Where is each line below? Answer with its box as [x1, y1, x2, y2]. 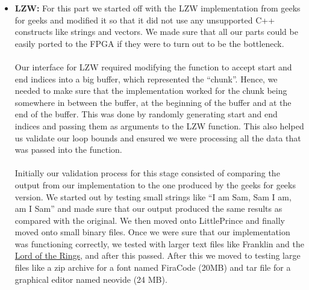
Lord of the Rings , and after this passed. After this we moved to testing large [14, 249, 301, 262]
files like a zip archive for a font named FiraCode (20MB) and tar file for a [14, 261, 291, 274]
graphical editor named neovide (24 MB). [14, 273, 167, 285]
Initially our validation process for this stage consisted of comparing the [14, 167, 280, 179]
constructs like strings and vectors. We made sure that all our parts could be [14, 25, 298, 38]
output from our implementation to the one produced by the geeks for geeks [14, 178, 296, 191]
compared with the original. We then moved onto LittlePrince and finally [14, 214, 285, 226]
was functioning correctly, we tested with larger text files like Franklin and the [14, 237, 304, 250]
